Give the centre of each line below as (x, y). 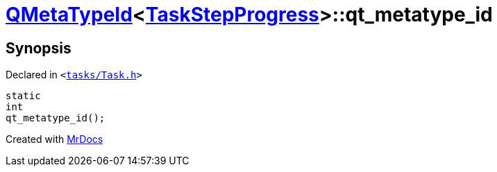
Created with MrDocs (54, 139)
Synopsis (39, 48)
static (23, 96)
